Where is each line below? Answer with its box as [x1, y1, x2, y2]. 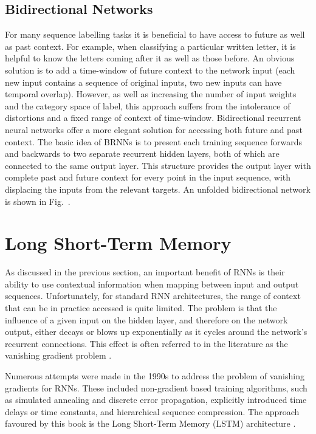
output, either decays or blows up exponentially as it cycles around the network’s [5, 325, 307, 338]
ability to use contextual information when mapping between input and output [5, 277, 299, 290]
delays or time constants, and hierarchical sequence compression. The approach [5, 405, 300, 418]
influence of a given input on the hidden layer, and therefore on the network [5, 313, 288, 326]
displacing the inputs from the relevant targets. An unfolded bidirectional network [5, 182, 311, 195]
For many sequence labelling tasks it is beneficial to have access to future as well [5, 28, 305, 41]
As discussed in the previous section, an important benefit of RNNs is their [5, 266, 285, 278]
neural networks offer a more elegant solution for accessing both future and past [5, 123, 303, 136]
